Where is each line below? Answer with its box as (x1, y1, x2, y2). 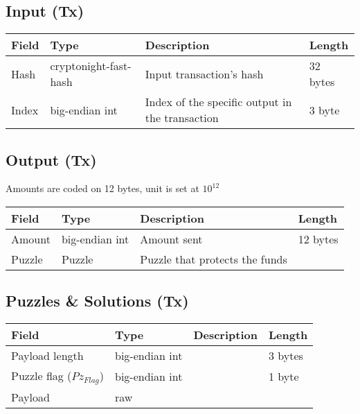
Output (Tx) (6, 148, 97, 170)
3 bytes (268, 347, 303, 364)
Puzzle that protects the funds (140, 251, 287, 267)
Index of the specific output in (145, 94, 292, 110)
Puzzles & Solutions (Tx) (6, 290, 189, 311)
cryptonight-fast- (50, 58, 132, 74)
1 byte (268, 368, 299, 385)
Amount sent (140, 231, 203, 247)
